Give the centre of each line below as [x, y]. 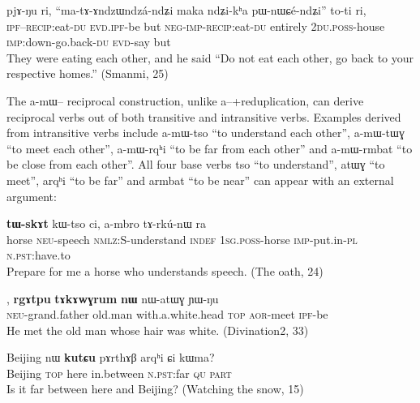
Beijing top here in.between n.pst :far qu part [119, 373]
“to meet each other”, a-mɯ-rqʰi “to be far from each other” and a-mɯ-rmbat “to [210, 148]
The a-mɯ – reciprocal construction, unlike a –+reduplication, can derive [185, 100]
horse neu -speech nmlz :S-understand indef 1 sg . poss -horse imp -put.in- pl [182, 239]
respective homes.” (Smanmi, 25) [88, 73]
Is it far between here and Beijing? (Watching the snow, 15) [155, 389]
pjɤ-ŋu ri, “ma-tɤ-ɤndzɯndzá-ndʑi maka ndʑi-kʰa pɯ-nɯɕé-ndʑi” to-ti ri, [186, 10]
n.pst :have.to [39, 255]
